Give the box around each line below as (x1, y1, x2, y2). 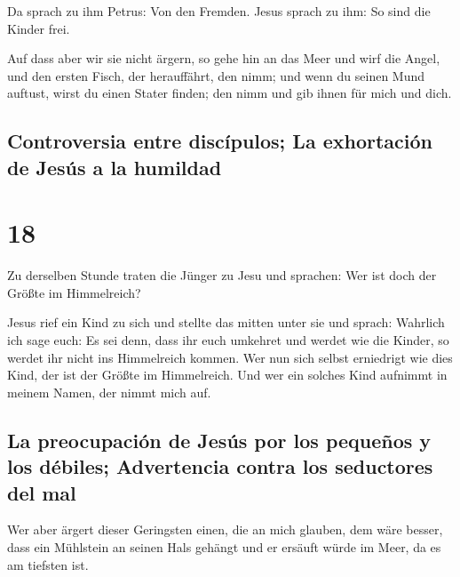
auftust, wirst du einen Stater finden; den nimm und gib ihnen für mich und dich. (7, 84, 452, 102)
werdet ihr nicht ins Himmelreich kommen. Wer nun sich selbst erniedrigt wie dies (7, 348, 453, 366)
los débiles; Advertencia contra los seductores (7, 453, 433, 480)
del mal (7, 478, 76, 506)
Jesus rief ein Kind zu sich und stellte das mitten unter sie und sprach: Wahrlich (7, 313, 445, 332)
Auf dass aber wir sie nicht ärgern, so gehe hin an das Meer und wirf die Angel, (7, 49, 440, 68)
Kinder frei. (7, 19, 70, 37)
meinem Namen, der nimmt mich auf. (7, 382, 211, 401)
